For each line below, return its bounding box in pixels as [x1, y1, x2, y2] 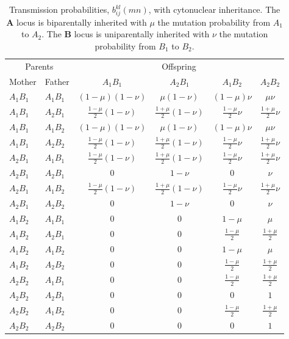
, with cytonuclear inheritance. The [148, 3, 280, 15]
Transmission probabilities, [9, 3, 110, 15]
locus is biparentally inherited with [16, 15, 147, 28]
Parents [25, 59, 54, 72]
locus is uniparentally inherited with [74, 27, 210, 40]
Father [45, 75, 70, 87]
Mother [9, 75, 37, 87]
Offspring [162, 59, 196, 72]
